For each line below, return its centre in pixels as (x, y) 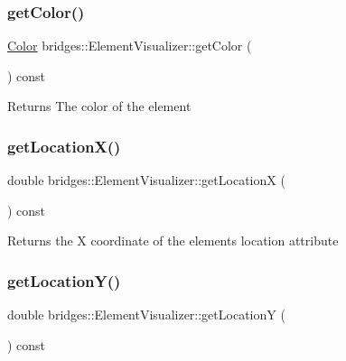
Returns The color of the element (99, 106)
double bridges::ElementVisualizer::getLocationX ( (146, 180)
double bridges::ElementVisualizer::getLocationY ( (146, 315)
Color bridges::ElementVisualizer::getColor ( (130, 46)
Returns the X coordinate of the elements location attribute (173, 241)
